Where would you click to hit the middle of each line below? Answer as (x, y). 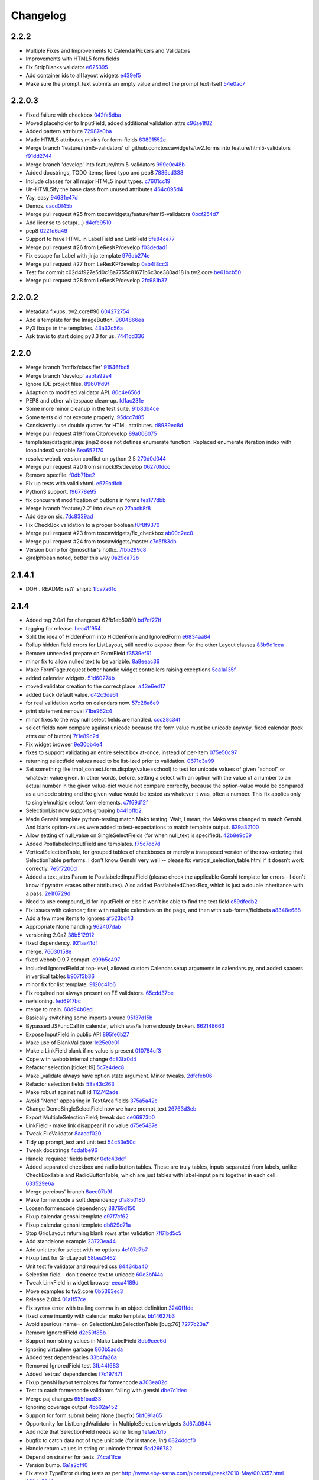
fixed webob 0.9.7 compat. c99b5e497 (73, 960)
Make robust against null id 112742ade (72, 1092)
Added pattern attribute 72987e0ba (69, 131)
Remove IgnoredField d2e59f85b (66, 1333)
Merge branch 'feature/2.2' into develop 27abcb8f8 (88, 508)
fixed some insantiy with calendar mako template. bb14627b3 (100, 1316)
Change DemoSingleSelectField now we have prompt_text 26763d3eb (111, 1109)
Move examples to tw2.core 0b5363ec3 (74, 1291)
